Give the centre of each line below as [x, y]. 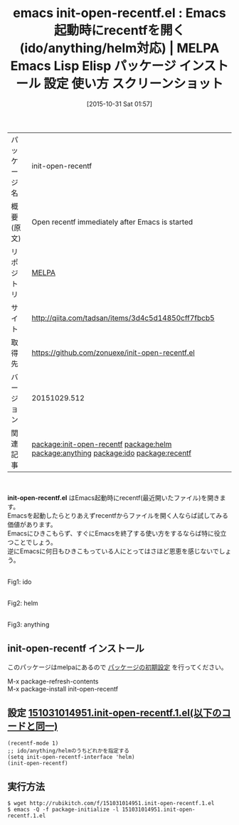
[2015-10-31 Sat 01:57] [119, 104]
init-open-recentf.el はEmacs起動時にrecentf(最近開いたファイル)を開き [114, 497]
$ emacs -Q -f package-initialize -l [63, 810]
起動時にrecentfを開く [119, 31]
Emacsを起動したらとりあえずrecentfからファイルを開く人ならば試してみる [118, 515]
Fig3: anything [28, 624]
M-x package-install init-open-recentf [63, 688]
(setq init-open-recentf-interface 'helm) [71, 757]
